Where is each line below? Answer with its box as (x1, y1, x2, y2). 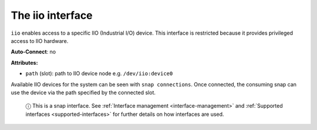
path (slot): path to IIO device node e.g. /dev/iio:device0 (25, 70, 173, 77)
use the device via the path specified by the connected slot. (11, 89, 156, 96)
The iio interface (11, 9, 93, 22)
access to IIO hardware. (11, 37, 69, 44)
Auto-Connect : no (11, 48, 56, 55)
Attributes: (11, 59, 38, 66)
